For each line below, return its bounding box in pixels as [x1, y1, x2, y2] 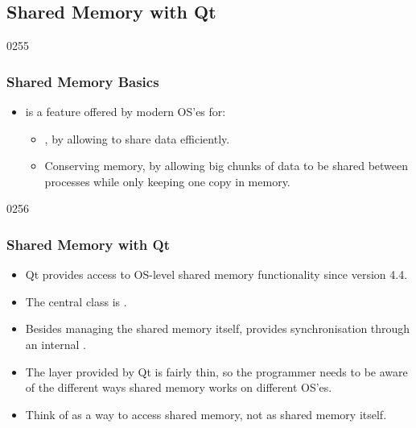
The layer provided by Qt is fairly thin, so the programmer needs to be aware [25, 363, 408, 380]
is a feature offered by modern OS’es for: [25, 103, 226, 120]
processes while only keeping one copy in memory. [44, 172, 290, 189]
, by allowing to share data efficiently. [44, 130, 230, 147]
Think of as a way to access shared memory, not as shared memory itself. [25, 405, 387, 422]
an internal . [25, 335, 86, 352]
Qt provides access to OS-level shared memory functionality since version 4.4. [25, 266, 408, 283]
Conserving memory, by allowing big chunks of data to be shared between [44, 157, 409, 174]
